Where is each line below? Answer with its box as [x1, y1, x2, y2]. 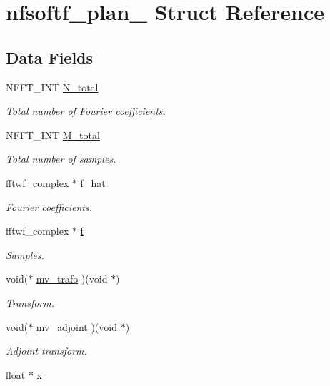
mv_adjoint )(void [36, 319, 117, 334]
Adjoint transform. [6, 343, 87, 358]
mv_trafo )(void [36, 271, 108, 286]
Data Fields [6, 46, 94, 68]
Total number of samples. [6, 151, 116, 166]
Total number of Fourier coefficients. [6, 103, 166, 118]
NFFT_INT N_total [6, 79, 99, 94]
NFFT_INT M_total [6, 127, 100, 142]
